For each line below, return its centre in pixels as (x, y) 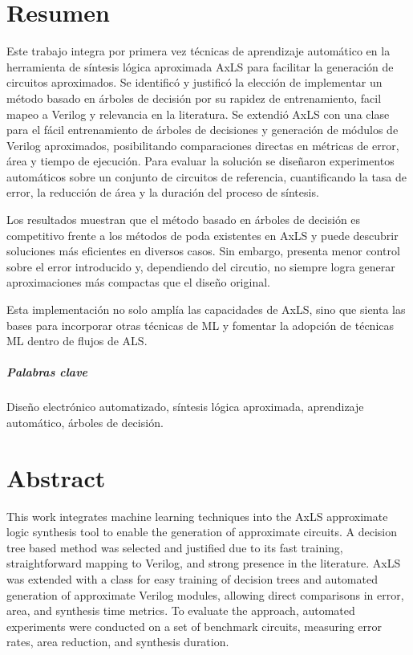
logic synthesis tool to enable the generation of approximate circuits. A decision (202, 532)
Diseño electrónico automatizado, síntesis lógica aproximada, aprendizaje (185, 407)
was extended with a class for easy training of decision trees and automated (192, 579)
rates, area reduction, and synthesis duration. (118, 642)
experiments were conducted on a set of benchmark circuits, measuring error (194, 626)
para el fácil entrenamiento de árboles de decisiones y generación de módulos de (202, 130)
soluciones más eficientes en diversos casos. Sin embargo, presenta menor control (203, 251)
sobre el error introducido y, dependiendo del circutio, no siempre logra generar (201, 266)
